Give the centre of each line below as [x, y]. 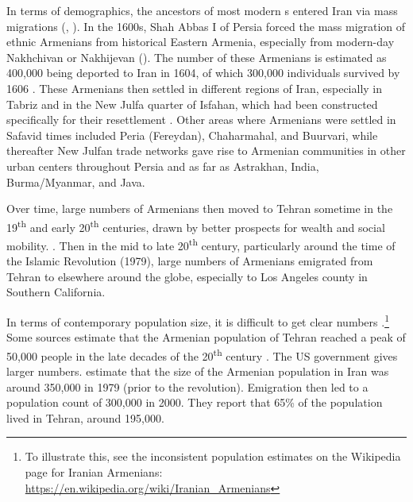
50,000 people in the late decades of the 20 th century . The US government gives [202, 354]
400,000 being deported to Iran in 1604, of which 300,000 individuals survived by [203, 73]
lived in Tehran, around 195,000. [85, 417]
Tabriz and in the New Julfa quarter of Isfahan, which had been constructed [192, 104]
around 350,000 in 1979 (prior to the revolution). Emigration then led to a [187, 386]
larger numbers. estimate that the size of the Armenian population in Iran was [198, 371]
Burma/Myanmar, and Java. [76, 181]
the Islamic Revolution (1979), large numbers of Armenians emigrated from [190, 261]
